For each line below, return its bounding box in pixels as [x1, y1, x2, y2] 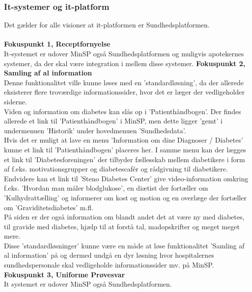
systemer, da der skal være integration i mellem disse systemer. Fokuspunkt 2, [4, 58, 246, 68]
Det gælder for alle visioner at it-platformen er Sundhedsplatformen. [4, 20, 210, 30]
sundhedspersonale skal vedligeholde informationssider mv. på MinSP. [4, 260, 214, 270]
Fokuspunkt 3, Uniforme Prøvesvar [4, 269, 125, 279]
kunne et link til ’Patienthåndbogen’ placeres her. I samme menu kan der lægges [4, 144, 246, 154]
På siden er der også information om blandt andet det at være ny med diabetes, [4, 212, 245, 222]
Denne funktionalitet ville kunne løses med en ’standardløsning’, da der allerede [4, 77, 244, 87]
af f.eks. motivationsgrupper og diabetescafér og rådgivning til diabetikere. [4, 164, 228, 174]
